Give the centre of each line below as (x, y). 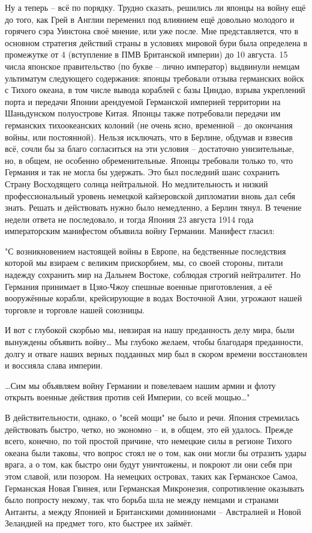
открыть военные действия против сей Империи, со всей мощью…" (127, 397)
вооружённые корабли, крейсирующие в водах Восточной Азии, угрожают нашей (154, 298)
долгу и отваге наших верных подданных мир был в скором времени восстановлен (156, 353)
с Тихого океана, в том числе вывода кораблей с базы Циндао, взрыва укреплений (155, 90)
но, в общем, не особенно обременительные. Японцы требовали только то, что (149, 160)
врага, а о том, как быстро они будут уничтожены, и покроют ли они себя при (148, 464)
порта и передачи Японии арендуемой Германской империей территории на (143, 101)
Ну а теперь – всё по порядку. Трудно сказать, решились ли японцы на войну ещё (155, 7)
